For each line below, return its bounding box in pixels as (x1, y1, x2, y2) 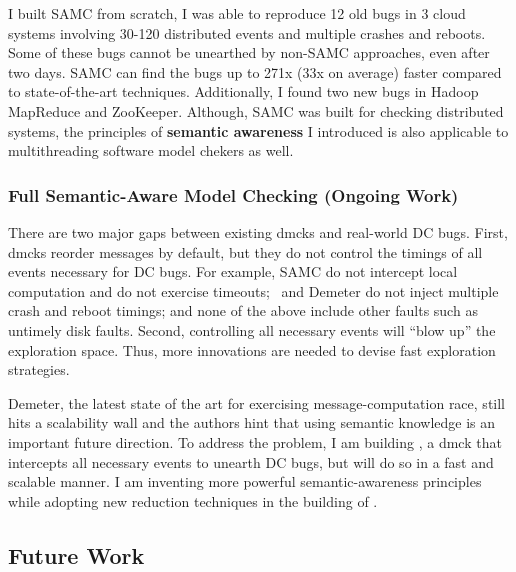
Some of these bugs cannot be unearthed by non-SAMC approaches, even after (8, 42, 490, 63)
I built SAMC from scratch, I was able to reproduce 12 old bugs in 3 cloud (8, 3, 466, 23)
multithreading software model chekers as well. (8, 140, 294, 161)
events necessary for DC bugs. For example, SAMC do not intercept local (8, 261, 458, 282)
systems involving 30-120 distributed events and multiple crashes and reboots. (8, 22, 486, 43)
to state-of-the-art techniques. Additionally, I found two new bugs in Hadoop (8, 81, 479, 102)
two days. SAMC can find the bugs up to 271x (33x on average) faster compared (8, 61, 502, 82)
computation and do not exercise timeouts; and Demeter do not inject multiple (8, 280, 499, 301)
